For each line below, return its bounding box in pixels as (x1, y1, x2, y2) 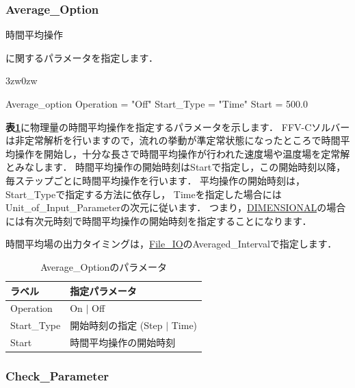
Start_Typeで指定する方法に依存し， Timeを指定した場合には (5, 186, 282, 201)
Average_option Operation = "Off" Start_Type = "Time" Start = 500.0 (5, 97, 308, 110)
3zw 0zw (5, 73, 38, 88)
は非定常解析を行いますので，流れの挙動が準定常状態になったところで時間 (5, 133, 341, 147)
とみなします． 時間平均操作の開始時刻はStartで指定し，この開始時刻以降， (5, 160, 346, 174)
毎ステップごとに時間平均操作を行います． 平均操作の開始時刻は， (5, 173, 306, 187)
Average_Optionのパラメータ (40, 259, 167, 274)
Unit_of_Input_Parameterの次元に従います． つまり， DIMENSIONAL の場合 (5, 200, 346, 215)
